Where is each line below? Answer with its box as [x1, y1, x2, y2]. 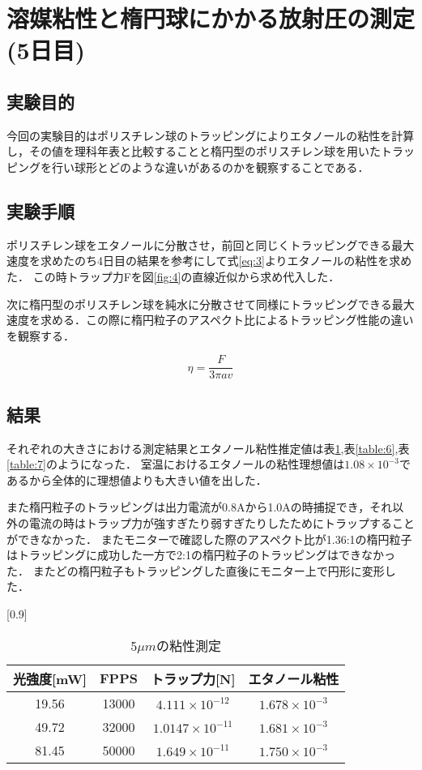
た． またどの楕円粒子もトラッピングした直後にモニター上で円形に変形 [6, 562, 385, 579]
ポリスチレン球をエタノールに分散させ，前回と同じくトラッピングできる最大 [6, 236, 415, 253]
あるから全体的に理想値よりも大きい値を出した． [6, 471, 267, 488]
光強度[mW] [13, 669, 87, 688]
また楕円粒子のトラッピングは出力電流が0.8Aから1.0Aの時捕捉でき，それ [6, 498, 393, 515]
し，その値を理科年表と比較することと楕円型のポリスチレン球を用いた [6, 143, 381, 160]
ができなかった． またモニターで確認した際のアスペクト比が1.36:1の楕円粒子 [6, 530, 412, 547]
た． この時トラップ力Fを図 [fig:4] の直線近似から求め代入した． [6, 267, 340, 284]
